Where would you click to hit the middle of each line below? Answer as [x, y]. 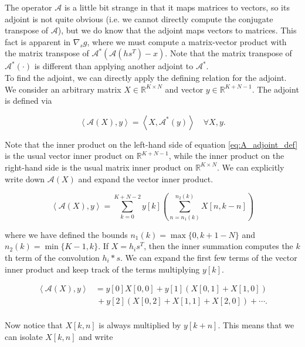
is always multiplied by [140, 325]
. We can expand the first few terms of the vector [209, 258]
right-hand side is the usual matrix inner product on [99, 167]
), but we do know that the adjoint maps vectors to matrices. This [177, 30]
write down [25, 178]
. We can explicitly [251, 167]
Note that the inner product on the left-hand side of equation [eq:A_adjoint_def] [151, 144]
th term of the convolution [52, 258]
